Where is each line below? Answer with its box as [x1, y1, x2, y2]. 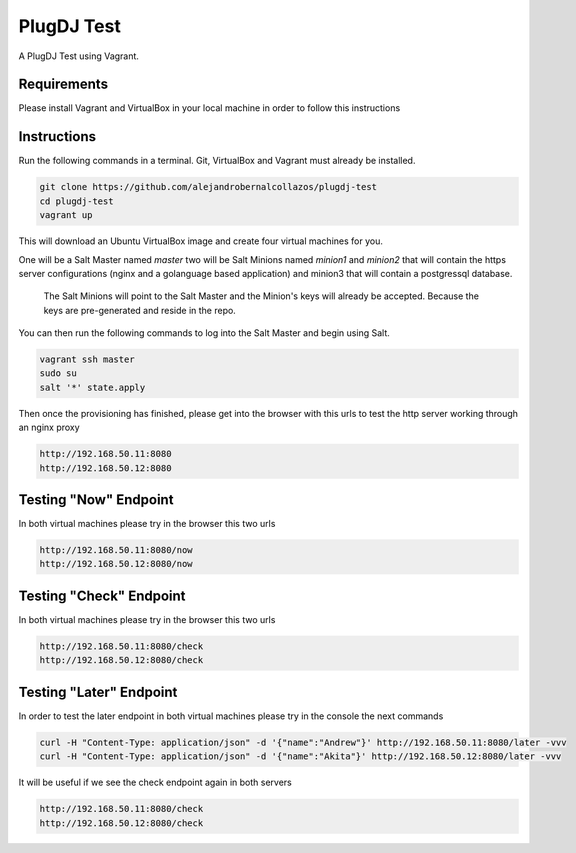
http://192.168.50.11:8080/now [39, 545, 194, 556]
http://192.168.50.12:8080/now [39, 558, 194, 570]
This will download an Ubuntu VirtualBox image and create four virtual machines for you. [18, 235, 384, 247]
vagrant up [39, 210, 93, 221]
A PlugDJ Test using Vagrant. [18, 50, 140, 62]
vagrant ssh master [39, 354, 135, 365]
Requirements [18, 76, 109, 93]
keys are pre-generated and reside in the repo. [43, 304, 237, 316]
